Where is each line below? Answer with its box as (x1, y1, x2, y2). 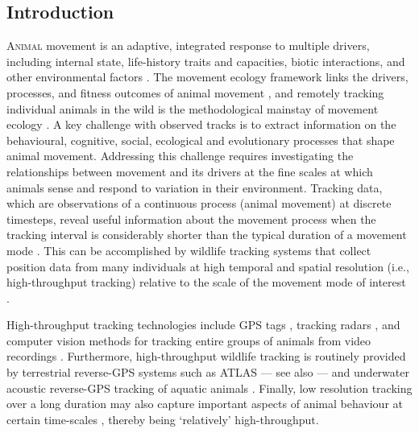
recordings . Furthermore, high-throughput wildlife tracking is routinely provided (6, 348, 406, 365)
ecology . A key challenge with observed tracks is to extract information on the (6, 116, 396, 133)
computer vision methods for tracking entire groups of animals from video (6, 332, 371, 348)
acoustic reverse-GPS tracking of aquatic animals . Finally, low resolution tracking (6, 379, 413, 396)
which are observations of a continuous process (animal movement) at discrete (6, 195, 392, 212)
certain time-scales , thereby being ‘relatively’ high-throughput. (6, 410, 319, 427)
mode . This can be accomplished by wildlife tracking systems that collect (6, 241, 371, 258)
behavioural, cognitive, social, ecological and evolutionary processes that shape (6, 131, 395, 148)
